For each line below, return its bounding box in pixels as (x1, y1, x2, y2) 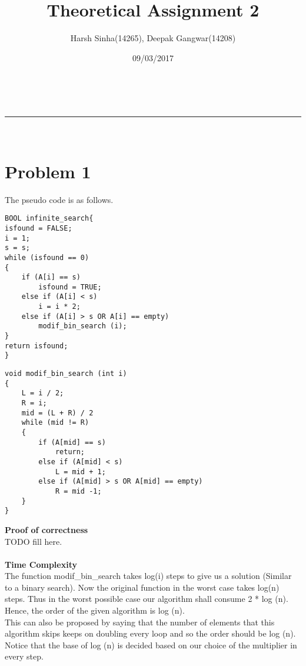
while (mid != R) (21, 418, 89, 427)
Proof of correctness (5, 523, 88, 535)
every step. (5, 650, 44, 662)
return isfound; (5, 341, 68, 350)
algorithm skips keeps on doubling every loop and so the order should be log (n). (5, 627, 296, 640)
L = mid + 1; (55, 467, 106, 476)
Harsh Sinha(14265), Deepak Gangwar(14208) (70, 32, 236, 44)
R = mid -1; (55, 487, 102, 495)
